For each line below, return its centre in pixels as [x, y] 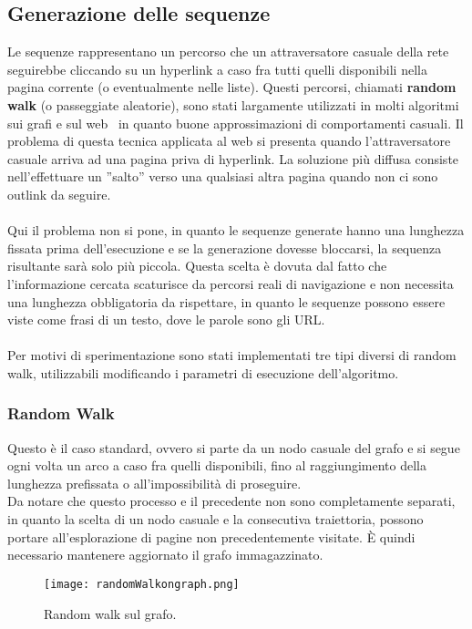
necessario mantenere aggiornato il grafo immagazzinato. [165, 555]
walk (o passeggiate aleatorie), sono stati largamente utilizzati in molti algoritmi [233, 104]
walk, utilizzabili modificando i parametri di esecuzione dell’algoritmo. [203, 372]
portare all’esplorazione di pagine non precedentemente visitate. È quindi [211, 536]
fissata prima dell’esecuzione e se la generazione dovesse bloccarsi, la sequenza [225, 247]
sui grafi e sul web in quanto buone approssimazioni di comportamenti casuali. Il [236, 123]
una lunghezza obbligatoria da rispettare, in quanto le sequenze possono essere [226, 301]
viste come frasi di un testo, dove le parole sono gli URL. [166, 320]
